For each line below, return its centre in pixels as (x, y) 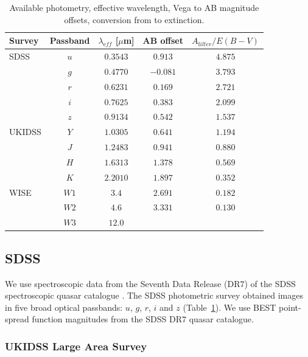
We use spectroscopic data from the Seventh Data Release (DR (123, 283)
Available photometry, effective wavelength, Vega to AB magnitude (134, 7)
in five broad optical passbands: (64, 307)
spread (17, 319)
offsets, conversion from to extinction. (134, 19)
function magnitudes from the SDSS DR (107, 319)
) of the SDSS (270, 283)
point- (290, 307)
